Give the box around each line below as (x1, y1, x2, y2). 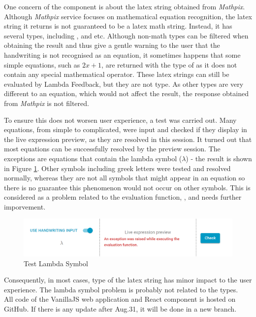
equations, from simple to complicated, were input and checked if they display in (4, 124, 247, 135)
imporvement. (4, 201, 46, 211)
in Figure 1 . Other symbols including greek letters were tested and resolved (4, 163, 231, 173)
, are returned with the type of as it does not (101, 59, 237, 70)
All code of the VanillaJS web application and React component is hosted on (4, 294, 236, 304)
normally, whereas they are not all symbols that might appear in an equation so (4, 173, 245, 183)
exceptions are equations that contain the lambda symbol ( (4, 153, 182, 163)
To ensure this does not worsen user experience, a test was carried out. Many (4, 114, 237, 125)
